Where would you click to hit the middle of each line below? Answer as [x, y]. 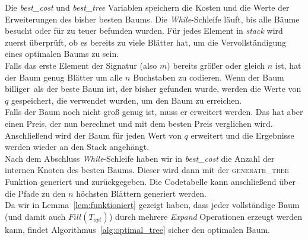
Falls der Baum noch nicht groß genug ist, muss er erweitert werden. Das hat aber [154, 112]
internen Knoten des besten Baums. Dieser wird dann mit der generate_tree [147, 170]
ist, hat [288, 65]
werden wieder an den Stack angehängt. [77, 147]
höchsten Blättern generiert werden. [141, 193]
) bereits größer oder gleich [216, 65]
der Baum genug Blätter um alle [64, 77]
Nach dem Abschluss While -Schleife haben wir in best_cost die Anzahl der [140, 158]
